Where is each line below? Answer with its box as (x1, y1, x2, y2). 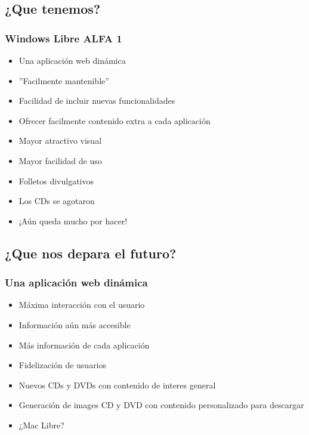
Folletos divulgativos (18, 174, 94, 187)
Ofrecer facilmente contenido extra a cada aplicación (18, 114, 211, 127)
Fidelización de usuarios (18, 359, 107, 371)
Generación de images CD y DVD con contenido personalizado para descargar (18, 399, 304, 411)
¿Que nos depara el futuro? (5, 243, 177, 262)
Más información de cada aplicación (18, 338, 150, 351)
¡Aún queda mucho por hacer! (18, 214, 128, 227)
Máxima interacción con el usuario (18, 298, 145, 311)
